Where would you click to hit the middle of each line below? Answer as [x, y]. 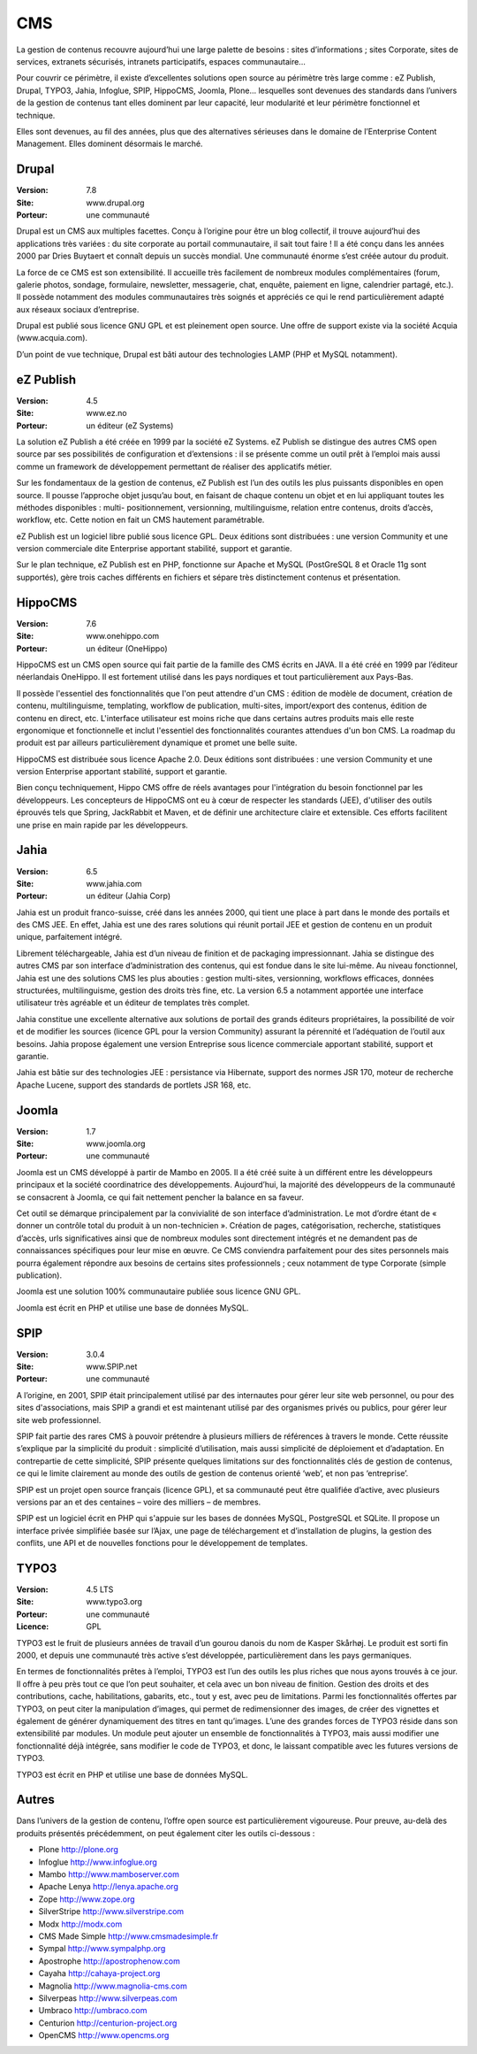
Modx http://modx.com [80, 1924]
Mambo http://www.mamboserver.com [109, 1874]
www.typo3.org [114, 1602]
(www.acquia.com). [52, 338]
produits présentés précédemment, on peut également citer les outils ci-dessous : [166, 1833]
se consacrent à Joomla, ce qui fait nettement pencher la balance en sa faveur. [160, 1197]
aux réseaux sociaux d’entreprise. [78, 309]
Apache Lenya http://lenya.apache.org [108, 1887]
